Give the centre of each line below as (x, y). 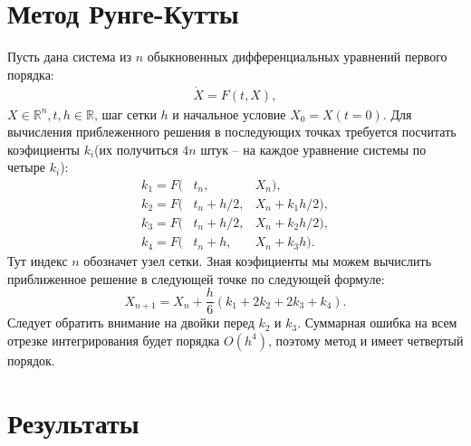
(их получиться (136, 149)
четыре (26, 167)
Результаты (73, 422)
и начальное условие (229, 114)
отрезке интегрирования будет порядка (114, 340)
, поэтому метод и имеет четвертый (365, 340)
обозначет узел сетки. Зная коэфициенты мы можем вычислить (258, 261)
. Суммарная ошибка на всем (377, 323)
